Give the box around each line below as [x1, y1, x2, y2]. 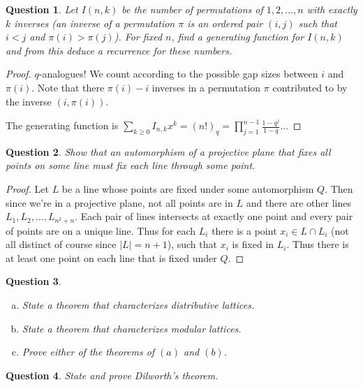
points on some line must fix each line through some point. [6, 158, 255, 173]
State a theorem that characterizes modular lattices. [22, 321, 242, 335]
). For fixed [114, 29, 163, 44]
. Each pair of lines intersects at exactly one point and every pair [75, 209, 353, 224]
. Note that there [31, 80, 105, 94]
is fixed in [232, 237, 274, 251]
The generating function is [6, 118, 119, 133]
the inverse [6, 94, 52, 108]
